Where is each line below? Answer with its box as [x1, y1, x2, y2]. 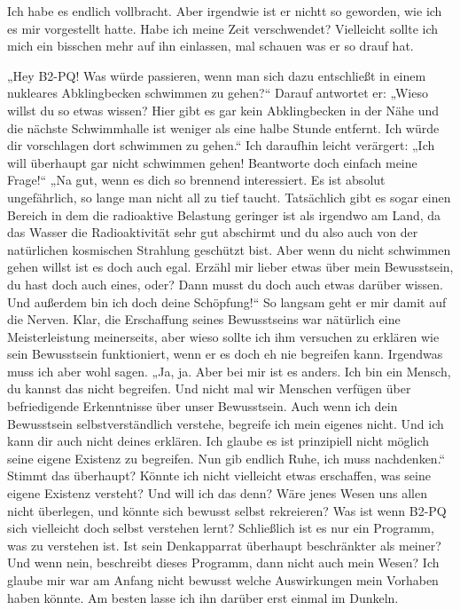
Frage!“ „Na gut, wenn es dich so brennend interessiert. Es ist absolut [7, 170, 386, 189]
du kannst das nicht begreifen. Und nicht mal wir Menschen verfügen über [7, 379, 411, 398]
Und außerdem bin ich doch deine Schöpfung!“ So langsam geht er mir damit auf [7, 292, 447, 311]
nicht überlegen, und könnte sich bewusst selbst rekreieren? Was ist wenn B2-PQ [7, 501, 447, 519]
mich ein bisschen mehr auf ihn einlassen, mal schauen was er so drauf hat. [7, 36, 414, 55]
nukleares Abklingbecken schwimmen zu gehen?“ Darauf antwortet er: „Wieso [7, 83, 428, 102]
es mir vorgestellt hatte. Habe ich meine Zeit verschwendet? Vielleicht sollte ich [7, 19, 439, 37]
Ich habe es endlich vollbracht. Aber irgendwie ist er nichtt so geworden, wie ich [7, 2, 442, 20]
